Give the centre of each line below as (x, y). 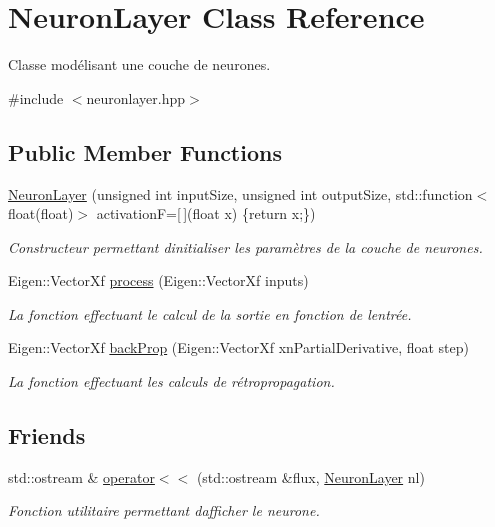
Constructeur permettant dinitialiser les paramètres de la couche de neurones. (245, 246)
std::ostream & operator (81, 476)
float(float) (41, 213)
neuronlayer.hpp (136, 97)
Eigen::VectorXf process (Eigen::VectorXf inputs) (158, 280)
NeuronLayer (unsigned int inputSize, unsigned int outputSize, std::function (240, 193)
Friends (47, 435)
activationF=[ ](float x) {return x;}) (206, 213)
